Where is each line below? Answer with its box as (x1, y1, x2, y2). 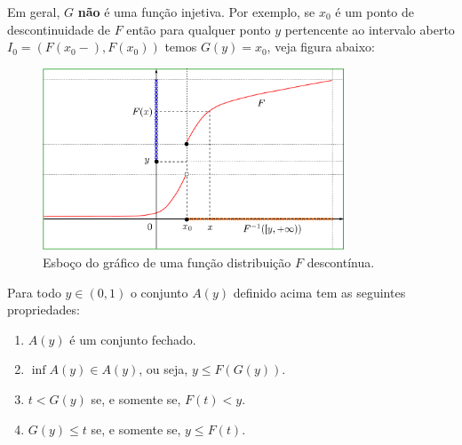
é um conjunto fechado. (69, 330, 196, 348)
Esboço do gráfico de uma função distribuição (43, 253, 291, 272)
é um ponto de (335, 3, 415, 20)
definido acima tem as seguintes (233, 282, 406, 301)
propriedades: (7, 300, 80, 319)
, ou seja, (139, 360, 188, 378)
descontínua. (307, 253, 375, 272)
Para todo (7, 282, 61, 301)
